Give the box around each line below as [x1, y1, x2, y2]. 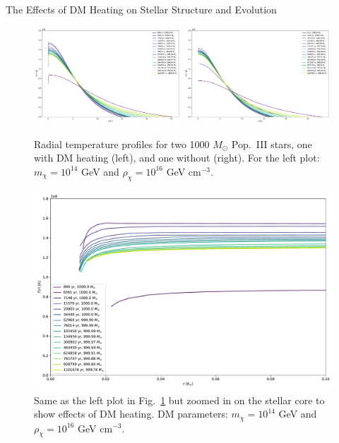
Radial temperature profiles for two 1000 [34, 136, 210, 151]
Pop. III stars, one [231, 136, 312, 151]
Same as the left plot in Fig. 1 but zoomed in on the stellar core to [34, 392, 325, 407]
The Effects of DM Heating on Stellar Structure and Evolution [6, 2, 277, 16]
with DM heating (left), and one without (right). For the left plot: [34, 150, 320, 165]
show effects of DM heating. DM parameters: [34, 406, 228, 421]
